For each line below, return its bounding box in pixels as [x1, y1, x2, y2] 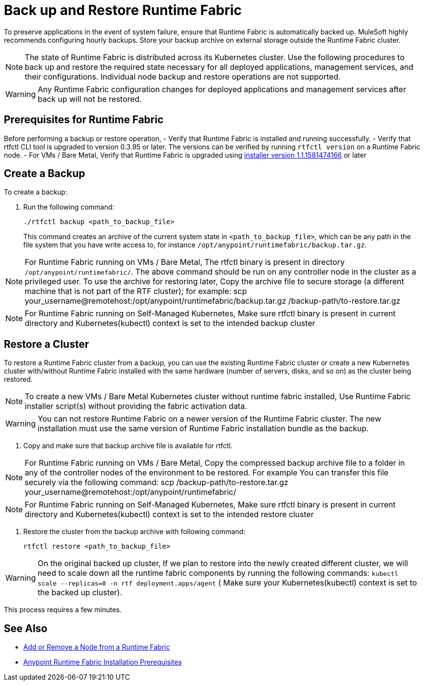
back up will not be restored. [37, 94, 142, 104]
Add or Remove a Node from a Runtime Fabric [23, 643, 170, 652]
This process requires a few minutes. [4, 605, 122, 614]
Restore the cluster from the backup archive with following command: [23, 527, 246, 536]
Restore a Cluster [4, 338, 89, 350]
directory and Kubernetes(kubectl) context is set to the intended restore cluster [25, 509, 314, 520]
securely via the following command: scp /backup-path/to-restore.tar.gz [25, 477, 288, 488]
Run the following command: [23, 203, 114, 212]
